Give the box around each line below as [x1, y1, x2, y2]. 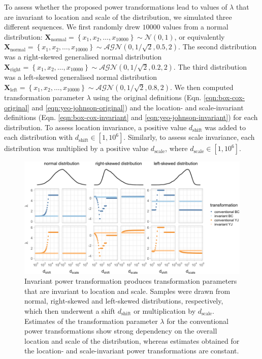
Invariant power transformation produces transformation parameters [24, 276, 237, 286]
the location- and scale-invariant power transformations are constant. [24, 345, 239, 356]
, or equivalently [174, 31, 225, 42]
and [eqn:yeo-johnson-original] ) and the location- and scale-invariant [31, 102, 244, 112]
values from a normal [162, 21, 228, 32]
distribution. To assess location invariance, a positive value [4, 122, 187, 132]
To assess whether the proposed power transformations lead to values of [4, 2, 227, 12]
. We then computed [170, 82, 234, 93]
